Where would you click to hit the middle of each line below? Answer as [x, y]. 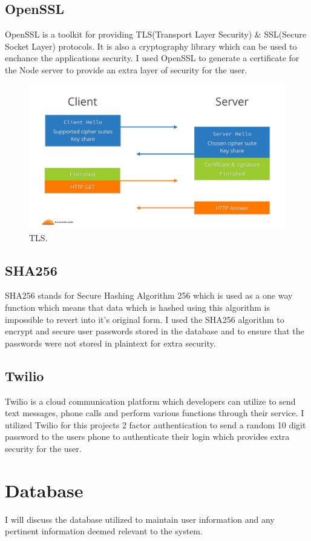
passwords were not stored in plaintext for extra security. [110, 343]
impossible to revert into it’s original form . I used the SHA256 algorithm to [145, 319]
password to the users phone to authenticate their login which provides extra [147, 436]
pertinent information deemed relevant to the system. [104, 531]
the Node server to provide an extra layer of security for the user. [126, 69]
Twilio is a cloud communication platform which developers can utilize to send [150, 401]
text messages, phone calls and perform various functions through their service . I [155, 413]
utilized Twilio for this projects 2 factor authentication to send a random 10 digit [155, 424]
